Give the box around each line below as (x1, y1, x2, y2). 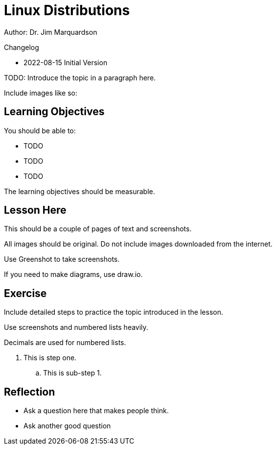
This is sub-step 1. (43, 369, 102, 377)
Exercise (4, 287, 47, 299)
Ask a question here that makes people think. (23, 406, 169, 415)
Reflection (4, 385, 55, 398)
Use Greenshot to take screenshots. (4, 255, 120, 264)
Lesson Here (4, 204, 67, 217)
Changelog (4, 43, 39, 51)
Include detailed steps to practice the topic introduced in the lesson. (4, 308, 223, 317)
